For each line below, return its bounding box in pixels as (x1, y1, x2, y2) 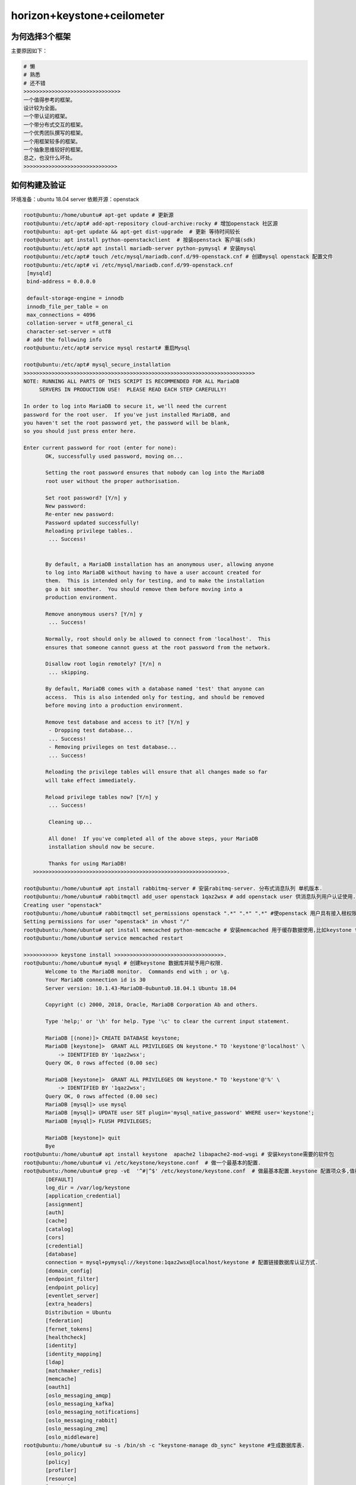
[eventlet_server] (45, 1293, 99, 1299)
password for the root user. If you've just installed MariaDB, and (23, 411, 230, 418)
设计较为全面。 (23, 105, 61, 111)
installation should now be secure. (48, 843, 155, 850)
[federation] (45, 1317, 83, 1324)
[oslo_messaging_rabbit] (45, 1417, 118, 1424)
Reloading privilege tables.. (45, 527, 133, 535)
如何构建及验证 (11, 180, 66, 190)
